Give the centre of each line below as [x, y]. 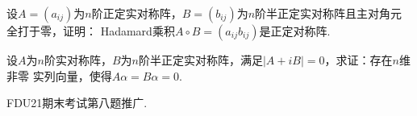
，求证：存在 [359, 60]
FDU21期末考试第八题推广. [77, 103]
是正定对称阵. [295, 31]
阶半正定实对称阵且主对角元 [329, 13]
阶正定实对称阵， [137, 13]
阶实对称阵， [78, 60]
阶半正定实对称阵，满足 [200, 60]
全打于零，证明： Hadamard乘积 [91, 31]
